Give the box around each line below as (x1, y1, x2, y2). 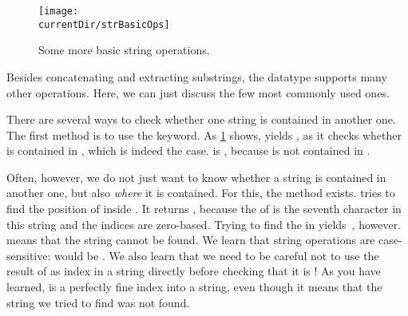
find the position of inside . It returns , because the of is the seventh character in (6, 200, 402, 217)
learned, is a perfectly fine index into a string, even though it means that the (6, 278, 382, 295)
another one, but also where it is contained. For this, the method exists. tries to (6, 184, 395, 201)
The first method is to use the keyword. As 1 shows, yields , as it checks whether (6, 126, 402, 143)
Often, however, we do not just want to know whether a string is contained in (6, 168, 386, 185)
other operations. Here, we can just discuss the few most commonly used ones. (6, 84, 390, 101)
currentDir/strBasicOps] (38, 18, 170, 30)
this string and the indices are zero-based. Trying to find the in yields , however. (6, 215, 402, 232)
